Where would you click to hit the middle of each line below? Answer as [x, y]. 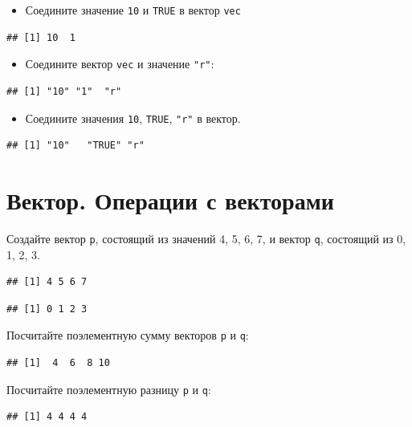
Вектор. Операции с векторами [170, 199]
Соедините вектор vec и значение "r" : [120, 64]
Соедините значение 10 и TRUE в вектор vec [133, 10]
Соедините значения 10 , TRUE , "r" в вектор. [133, 118]
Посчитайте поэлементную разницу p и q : [109, 389]
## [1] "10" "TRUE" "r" [75, 146]
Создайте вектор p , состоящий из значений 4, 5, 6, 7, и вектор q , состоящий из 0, [206, 238]
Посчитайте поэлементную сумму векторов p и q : [128, 335]
